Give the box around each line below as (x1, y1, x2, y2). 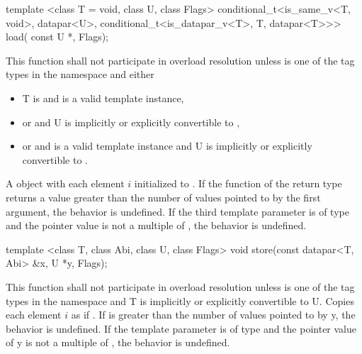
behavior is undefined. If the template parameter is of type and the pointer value (6, 321, 356, 336)
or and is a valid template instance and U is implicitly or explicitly (22, 138, 312, 153)
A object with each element (6, 176, 125, 191)
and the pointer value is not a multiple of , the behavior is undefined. (6, 218, 307, 233)
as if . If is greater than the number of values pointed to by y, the (71, 307, 356, 322)
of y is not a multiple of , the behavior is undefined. (6, 335, 230, 350)
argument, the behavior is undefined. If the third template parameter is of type (6, 204, 349, 219)
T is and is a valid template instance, (22, 90, 184, 105)
